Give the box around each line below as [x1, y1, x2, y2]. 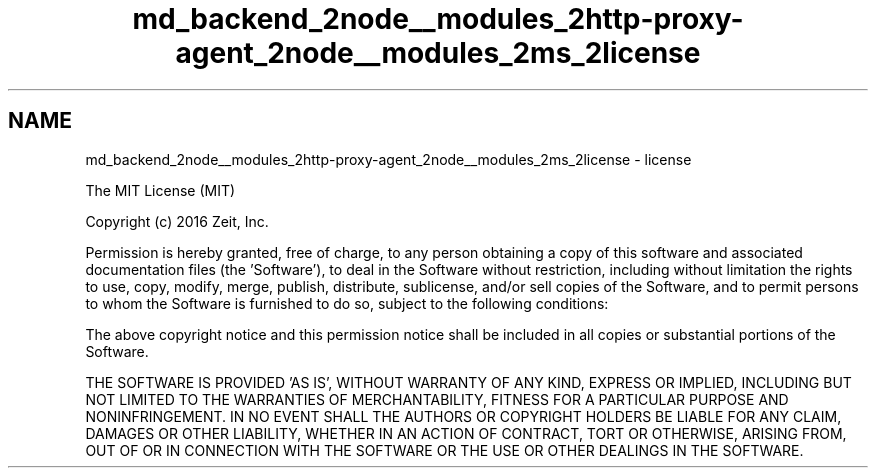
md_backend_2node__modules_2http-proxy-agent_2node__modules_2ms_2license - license [85, 150, 692, 168]
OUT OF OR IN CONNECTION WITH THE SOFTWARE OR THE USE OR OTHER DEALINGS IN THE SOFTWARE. [85, 441, 804, 459]
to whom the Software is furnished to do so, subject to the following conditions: [85, 294, 609, 312]
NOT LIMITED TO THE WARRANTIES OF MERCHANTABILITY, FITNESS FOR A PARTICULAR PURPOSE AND [85, 390, 789, 408]
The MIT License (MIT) [85, 181, 236, 199]
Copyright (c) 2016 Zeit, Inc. [85, 212, 269, 230]
